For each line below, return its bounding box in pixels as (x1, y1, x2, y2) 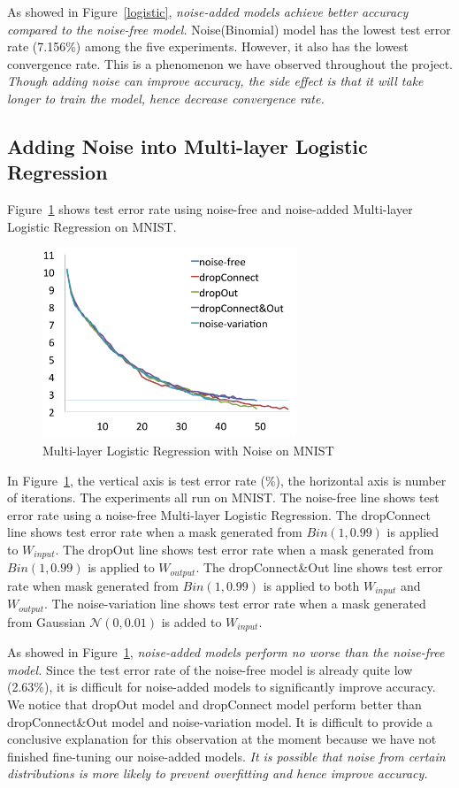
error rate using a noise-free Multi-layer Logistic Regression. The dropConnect (7, 505, 432, 524)
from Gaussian (7, 612, 86, 631)
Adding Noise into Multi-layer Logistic (7, 132, 368, 159)
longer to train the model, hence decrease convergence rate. (7, 88, 325, 107)
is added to (161, 612, 222, 631)
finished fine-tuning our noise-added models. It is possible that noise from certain (7, 746, 446, 765)
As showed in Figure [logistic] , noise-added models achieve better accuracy (7, 3, 409, 20)
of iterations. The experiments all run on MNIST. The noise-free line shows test (7, 488, 440, 507)
